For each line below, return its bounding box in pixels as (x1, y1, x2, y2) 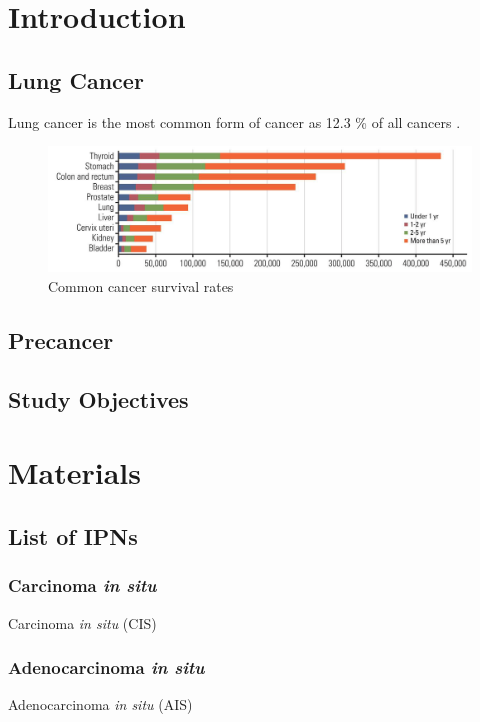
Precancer (8, 325, 114, 356)
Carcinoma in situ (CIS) (8, 612, 157, 633)
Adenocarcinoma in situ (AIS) (8, 694, 193, 715)
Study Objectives (8, 383, 189, 414)
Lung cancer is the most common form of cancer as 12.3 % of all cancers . (8, 111, 461, 132)
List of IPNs (8, 520, 138, 551)
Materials (8, 452, 142, 493)
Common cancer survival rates (48, 276, 234, 297)
